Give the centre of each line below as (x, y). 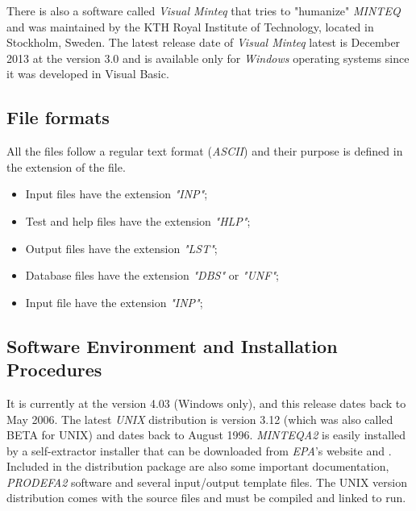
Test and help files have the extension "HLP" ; (138, 220)
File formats (58, 117)
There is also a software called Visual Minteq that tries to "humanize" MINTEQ (204, 10)
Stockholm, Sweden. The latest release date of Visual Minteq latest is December (204, 42)
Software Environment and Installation (172, 345)
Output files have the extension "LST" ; (121, 248)
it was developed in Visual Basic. (88, 74)
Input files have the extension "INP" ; (116, 194)
